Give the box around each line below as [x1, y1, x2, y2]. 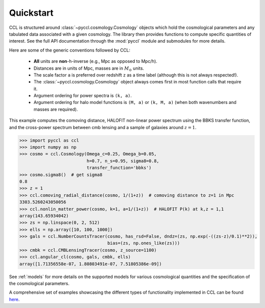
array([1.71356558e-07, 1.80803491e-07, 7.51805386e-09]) [19, 261, 162, 267]
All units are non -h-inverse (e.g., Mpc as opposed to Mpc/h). [33, 58, 158, 64]
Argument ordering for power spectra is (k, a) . [33, 93, 132, 99]
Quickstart [9, 7, 54, 18]
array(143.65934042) [19, 213, 69, 218]
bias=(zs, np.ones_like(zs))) [107, 240, 180, 246]
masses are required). [33, 106, 78, 112]
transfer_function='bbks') [86, 165, 152, 171]
